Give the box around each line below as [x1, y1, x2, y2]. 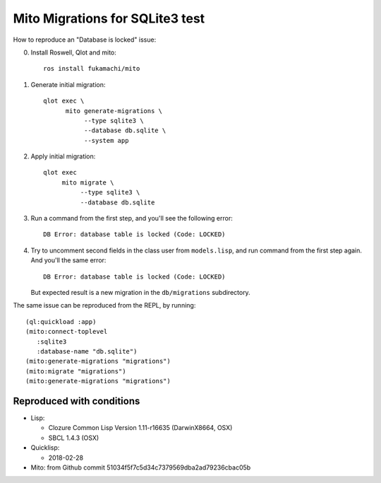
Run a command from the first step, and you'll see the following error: [30, 214, 233, 223]
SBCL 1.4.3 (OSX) [48, 433, 99, 442]
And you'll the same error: [30, 256, 107, 264]
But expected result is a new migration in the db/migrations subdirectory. [30, 288, 250, 296]
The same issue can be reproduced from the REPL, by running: [13, 301, 196, 310]
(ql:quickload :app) [25, 318, 97, 325]
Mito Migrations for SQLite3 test [13, 11, 205, 26]
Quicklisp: [30, 443, 60, 452]
